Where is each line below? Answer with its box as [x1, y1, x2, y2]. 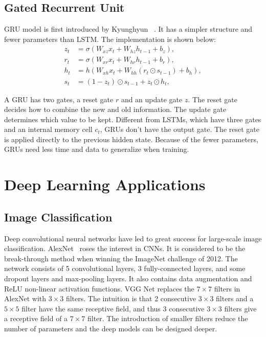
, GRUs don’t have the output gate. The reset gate [100, 124, 259, 134]
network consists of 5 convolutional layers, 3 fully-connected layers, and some [4, 263, 246, 274]
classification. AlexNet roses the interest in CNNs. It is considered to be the [4, 243, 246, 254]
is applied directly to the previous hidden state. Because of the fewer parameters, [4, 133, 258, 144]
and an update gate [121, 94, 183, 104]
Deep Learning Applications [4, 174, 206, 195]
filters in [214, 283, 240, 294]
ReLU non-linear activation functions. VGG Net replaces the [4, 283, 194, 294]
